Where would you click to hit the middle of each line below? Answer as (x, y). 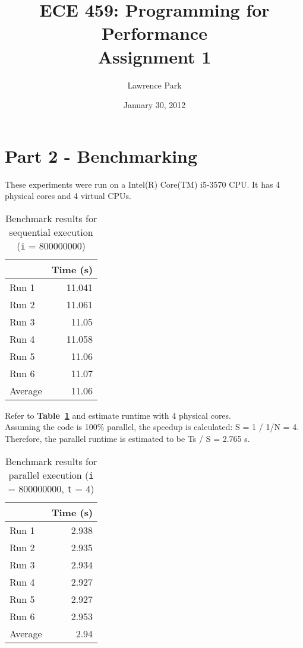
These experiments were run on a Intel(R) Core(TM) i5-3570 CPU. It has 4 (143, 184)
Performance (154, 33)
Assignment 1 (154, 56)
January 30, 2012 (154, 105)
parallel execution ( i (51, 475)
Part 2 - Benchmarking (101, 155)
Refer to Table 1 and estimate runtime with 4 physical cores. (118, 415)
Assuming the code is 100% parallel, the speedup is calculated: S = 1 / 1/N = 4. (152, 427)
